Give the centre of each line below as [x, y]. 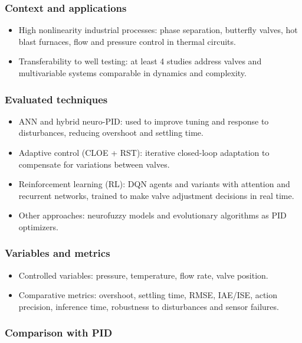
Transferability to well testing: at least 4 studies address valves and [140, 61]
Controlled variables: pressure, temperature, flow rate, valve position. [143, 275]
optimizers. [38, 226]
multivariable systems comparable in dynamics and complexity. [132, 73]
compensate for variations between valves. [94, 164]
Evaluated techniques [56, 99]
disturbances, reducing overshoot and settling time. [111, 133]
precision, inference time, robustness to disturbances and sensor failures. [149, 306]
